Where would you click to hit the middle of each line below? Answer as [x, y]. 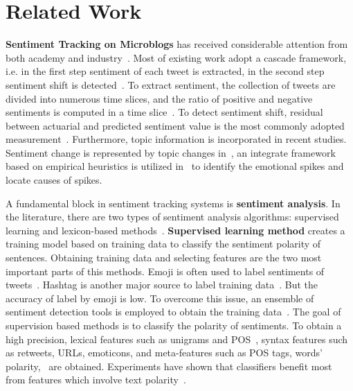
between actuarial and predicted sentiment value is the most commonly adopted [175, 125]
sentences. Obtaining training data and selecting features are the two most [164, 258]
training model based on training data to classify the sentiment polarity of [163, 244]
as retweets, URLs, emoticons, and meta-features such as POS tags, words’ [164, 353]
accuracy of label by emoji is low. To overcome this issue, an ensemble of [160, 298]
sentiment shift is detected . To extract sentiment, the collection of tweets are [171, 84]
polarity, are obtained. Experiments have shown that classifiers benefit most [169, 366]
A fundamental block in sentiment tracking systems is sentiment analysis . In [173, 203]
